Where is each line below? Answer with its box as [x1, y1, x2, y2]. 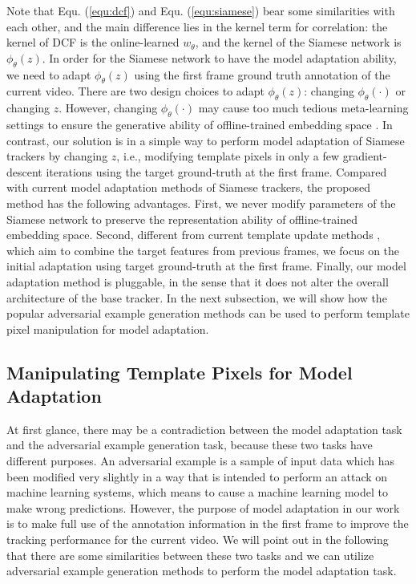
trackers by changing [6, 148, 108, 164]
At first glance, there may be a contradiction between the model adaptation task [6, 420, 402, 437]
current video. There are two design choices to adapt [6, 83, 265, 99]
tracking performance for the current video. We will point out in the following [6, 531, 389, 548]
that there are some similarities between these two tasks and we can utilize [6, 546, 374, 563]
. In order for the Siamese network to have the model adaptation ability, [42, 49, 397, 66]
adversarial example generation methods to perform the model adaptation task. [6, 562, 397, 579]
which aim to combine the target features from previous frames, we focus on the [6, 241, 400, 258]
